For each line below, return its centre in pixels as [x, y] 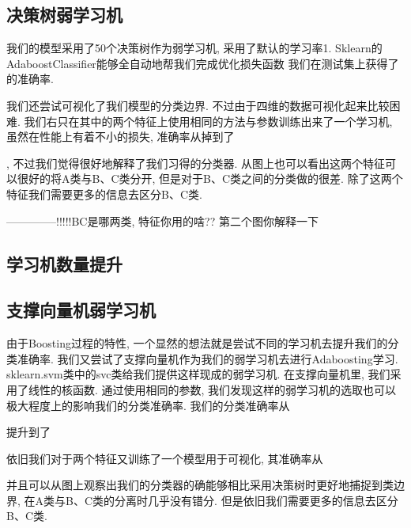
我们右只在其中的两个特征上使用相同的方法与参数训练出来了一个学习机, [208, 121]
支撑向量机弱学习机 [81, 310]
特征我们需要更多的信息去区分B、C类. [104, 194]
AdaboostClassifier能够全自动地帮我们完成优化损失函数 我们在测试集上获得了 [203, 63]
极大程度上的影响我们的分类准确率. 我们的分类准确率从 [148, 405]
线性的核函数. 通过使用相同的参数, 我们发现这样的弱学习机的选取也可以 [212, 389]
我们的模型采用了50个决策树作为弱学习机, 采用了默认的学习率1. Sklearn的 [194, 48]
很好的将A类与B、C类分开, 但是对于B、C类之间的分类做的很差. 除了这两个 [210, 179]
